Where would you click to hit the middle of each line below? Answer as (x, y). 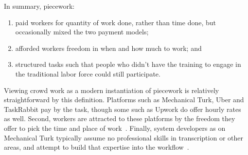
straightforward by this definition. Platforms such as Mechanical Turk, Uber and (124, 100)
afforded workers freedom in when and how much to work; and (108, 48)
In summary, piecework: (39, 6)
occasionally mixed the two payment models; (82, 32)
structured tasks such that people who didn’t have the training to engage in (128, 64)
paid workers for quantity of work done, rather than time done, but (115, 22)
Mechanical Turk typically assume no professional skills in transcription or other (124, 137)
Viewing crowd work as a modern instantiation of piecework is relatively (112, 90)
